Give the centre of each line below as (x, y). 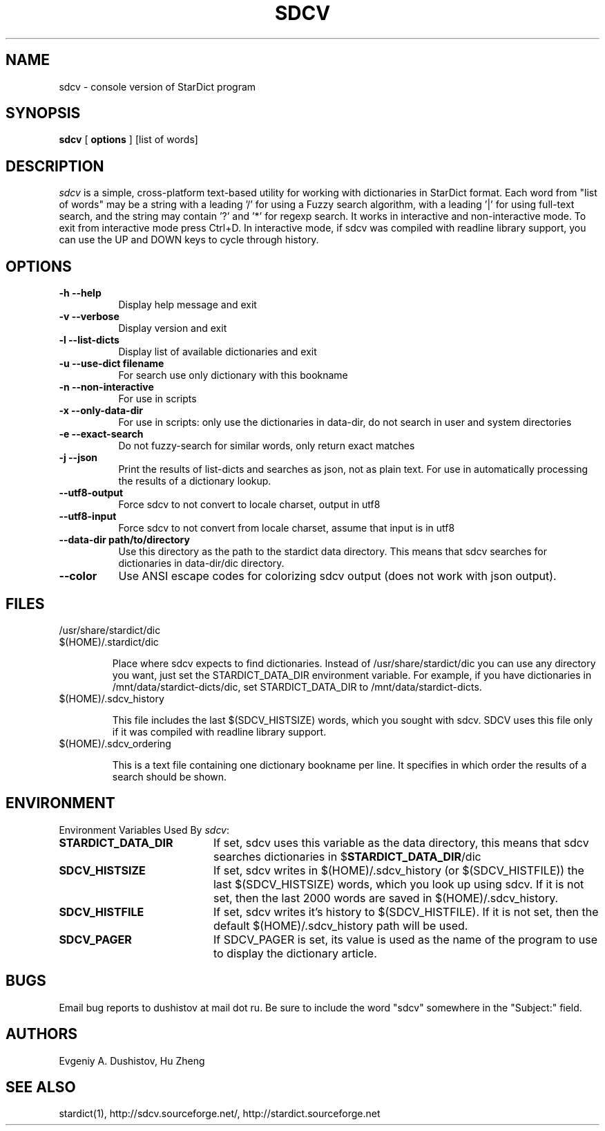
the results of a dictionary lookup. (195, 481)
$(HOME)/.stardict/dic (109, 642)
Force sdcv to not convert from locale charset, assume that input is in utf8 (287, 528)
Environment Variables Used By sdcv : (144, 830)
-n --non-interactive (106, 387)
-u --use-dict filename (112, 364)
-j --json (78, 458)
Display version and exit (173, 328)
